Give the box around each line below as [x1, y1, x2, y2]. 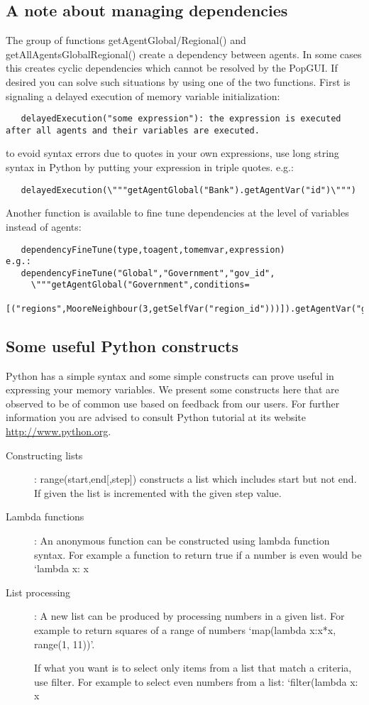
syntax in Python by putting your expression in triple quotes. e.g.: [6, 160, 294, 175]
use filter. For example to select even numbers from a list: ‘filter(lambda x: [34, 674, 358, 689]
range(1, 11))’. [34, 636, 95, 651]
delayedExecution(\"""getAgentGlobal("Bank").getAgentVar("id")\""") [21, 185, 356, 195]
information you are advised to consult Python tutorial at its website [6, 410, 306, 425]
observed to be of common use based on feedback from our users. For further [6, 395, 340, 410]
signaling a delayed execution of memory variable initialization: [6, 88, 280, 103]
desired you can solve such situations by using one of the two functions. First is [6, 74, 351, 89]
